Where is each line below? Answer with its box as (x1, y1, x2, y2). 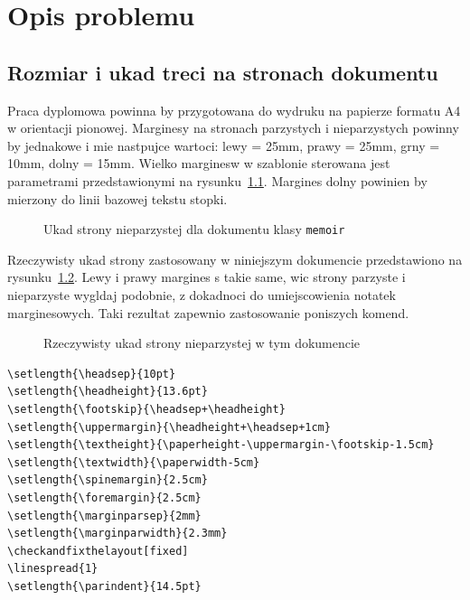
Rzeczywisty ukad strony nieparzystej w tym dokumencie (43, 333, 361, 352)
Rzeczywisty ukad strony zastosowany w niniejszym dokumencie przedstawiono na (7, 249, 463, 268)
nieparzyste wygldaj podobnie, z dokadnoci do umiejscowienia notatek (7, 285, 396, 304)
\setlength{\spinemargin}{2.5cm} (7, 473, 208, 487)
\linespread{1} (7, 562, 99, 576)
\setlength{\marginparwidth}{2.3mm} (7, 527, 228, 540)
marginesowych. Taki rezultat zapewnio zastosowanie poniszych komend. (7, 303, 409, 322)
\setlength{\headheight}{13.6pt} (7, 385, 208, 398)
